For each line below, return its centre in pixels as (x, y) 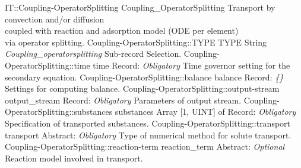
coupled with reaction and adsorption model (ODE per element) (122, 30)
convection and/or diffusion (55, 19)
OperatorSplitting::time (47, 65)
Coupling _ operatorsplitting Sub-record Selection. (93, 54)
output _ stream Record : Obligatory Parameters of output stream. (123, 100)
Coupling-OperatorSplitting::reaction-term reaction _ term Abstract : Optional (145, 146)
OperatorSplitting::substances (59, 112)
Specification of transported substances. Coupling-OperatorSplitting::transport (148, 123)
